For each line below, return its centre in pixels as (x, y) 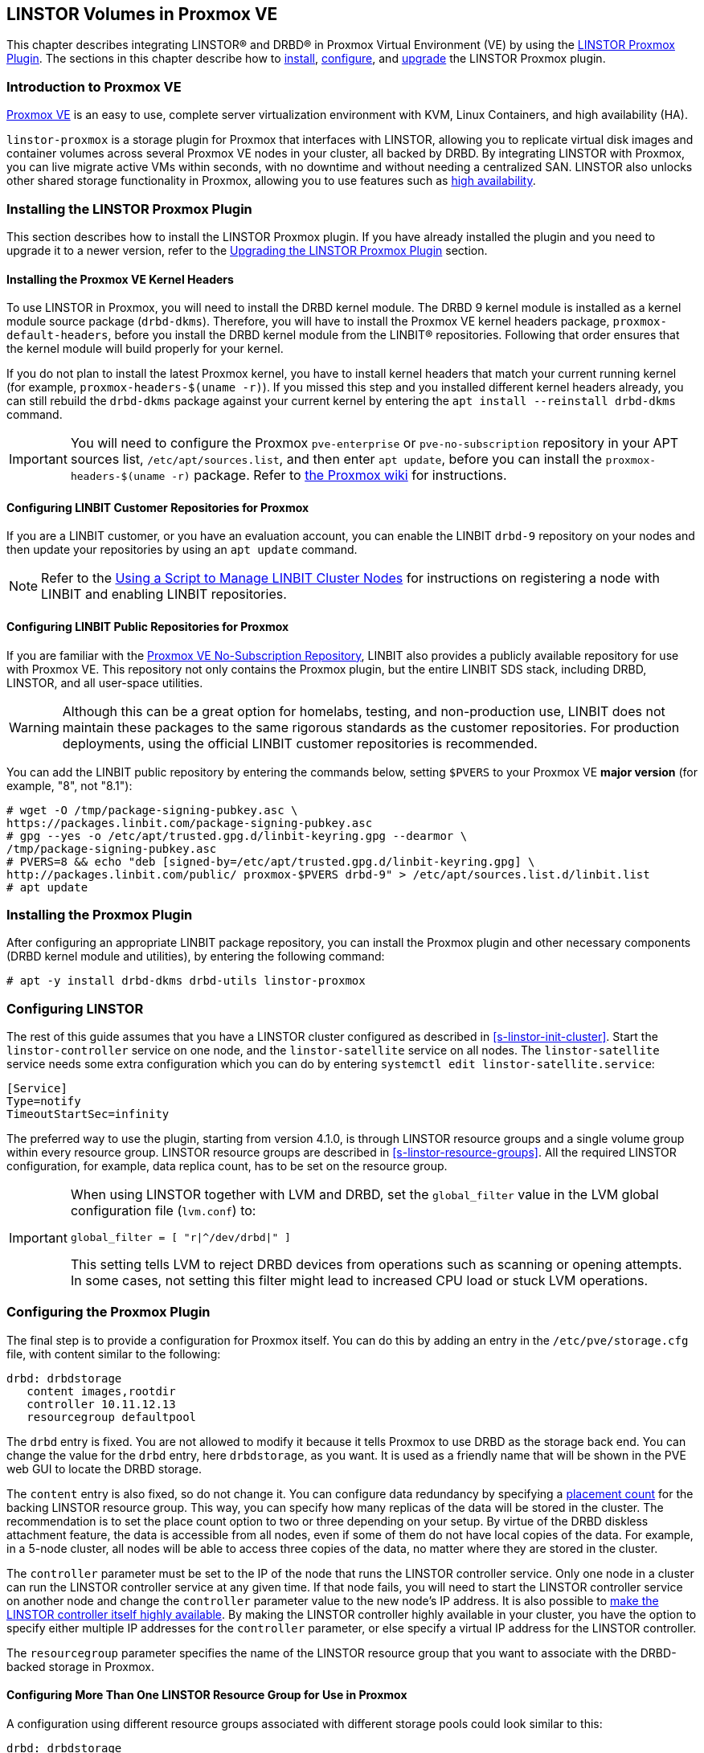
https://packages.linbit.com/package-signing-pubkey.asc (190, 823)
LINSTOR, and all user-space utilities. (105, 682)
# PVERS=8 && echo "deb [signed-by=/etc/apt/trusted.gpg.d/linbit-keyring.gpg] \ (271, 861)
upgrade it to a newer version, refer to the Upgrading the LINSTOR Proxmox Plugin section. (247, 250)
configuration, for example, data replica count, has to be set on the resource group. (227, 1166)
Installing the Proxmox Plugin (100, 914)
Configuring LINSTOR (75, 1008)
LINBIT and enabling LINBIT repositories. (164, 594)
